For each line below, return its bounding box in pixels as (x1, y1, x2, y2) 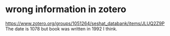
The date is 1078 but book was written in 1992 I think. (5, 25, 118, 31)
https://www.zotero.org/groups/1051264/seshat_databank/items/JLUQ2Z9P (5, 20, 165, 26)
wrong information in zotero (5, 4, 126, 15)
